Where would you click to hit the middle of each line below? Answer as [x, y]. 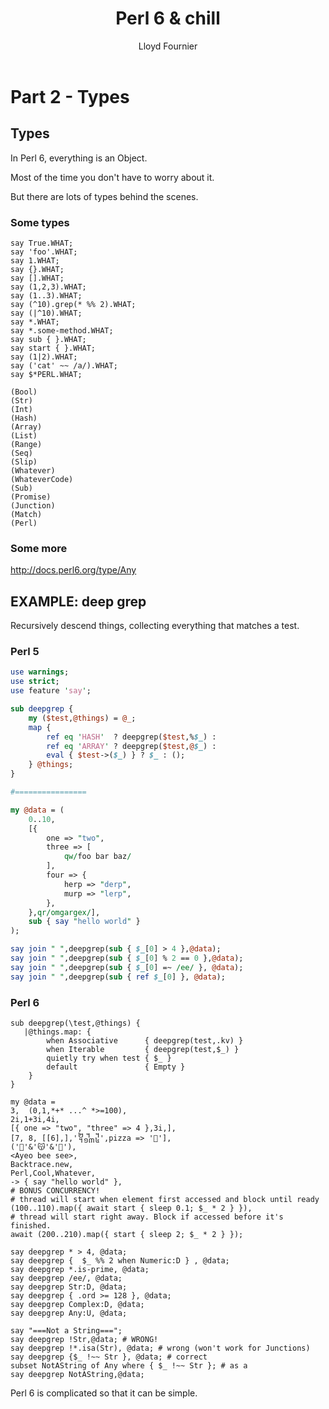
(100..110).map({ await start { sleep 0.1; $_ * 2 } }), [131, 1208]
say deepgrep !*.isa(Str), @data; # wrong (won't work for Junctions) [160, 1348]
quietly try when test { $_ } [109, 1058]
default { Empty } [116, 1067]
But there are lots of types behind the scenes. [104, 196]
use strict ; [35, 682]
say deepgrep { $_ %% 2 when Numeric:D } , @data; [120, 1261]
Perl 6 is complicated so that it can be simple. [104, 1393]
